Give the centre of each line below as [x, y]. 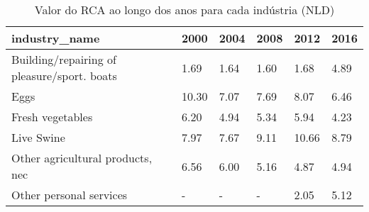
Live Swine [38, 137]
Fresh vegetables [52, 117]
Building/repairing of [64, 59]
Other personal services [70, 195]
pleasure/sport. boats [64, 76]
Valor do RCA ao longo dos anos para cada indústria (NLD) [184, 10]
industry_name [56, 38]
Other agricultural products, [82, 158]
